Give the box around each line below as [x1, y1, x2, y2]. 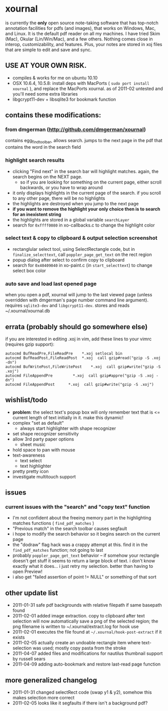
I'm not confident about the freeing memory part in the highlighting [12, 515, 151, 521]
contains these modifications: [5, 111, 102, 119]
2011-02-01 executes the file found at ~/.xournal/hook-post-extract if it [12, 629, 162, 635]
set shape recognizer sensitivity [12, 430, 79, 436]
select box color [12, 268, 46, 274]
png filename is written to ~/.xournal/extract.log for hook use [12, 624, 139, 630]
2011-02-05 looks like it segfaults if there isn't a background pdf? [12, 700, 148, 706]
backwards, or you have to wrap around [20, 184, 103, 190]
